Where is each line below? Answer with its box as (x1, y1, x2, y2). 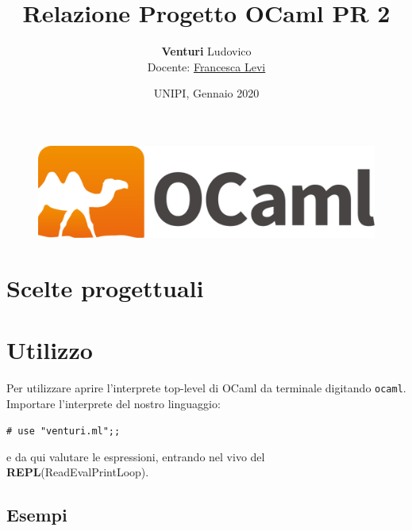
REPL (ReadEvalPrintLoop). (6, 464, 149, 480)
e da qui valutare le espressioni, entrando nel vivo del (6, 448, 265, 464)
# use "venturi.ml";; (6, 426, 121, 437)
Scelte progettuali (6, 271, 204, 304)
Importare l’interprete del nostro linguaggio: (6, 395, 221, 411)
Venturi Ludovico (161, 43, 252, 59)
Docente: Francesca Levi (147, 58, 266, 74)
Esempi (6, 502, 67, 527)
